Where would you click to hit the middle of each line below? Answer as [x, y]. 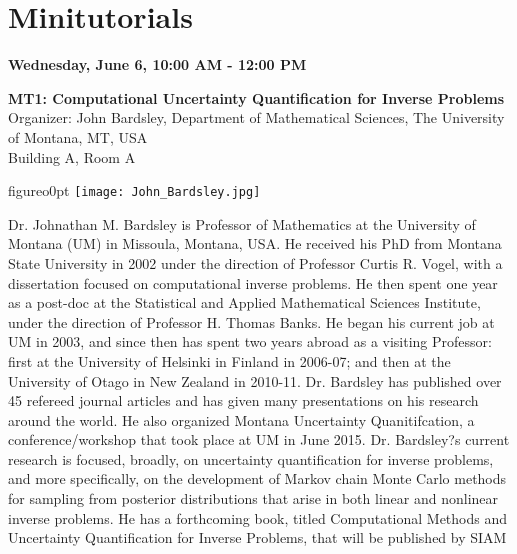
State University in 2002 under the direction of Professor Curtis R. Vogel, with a [255, 262]
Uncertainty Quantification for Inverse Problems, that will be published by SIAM [257, 537]
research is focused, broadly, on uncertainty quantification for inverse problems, [251, 458]
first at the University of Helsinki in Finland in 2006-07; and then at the [229, 360]
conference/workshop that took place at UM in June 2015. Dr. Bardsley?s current [259, 439]
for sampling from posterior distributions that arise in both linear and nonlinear [253, 498]
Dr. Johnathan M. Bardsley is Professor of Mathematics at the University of [242, 223]
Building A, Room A [72, 156]
